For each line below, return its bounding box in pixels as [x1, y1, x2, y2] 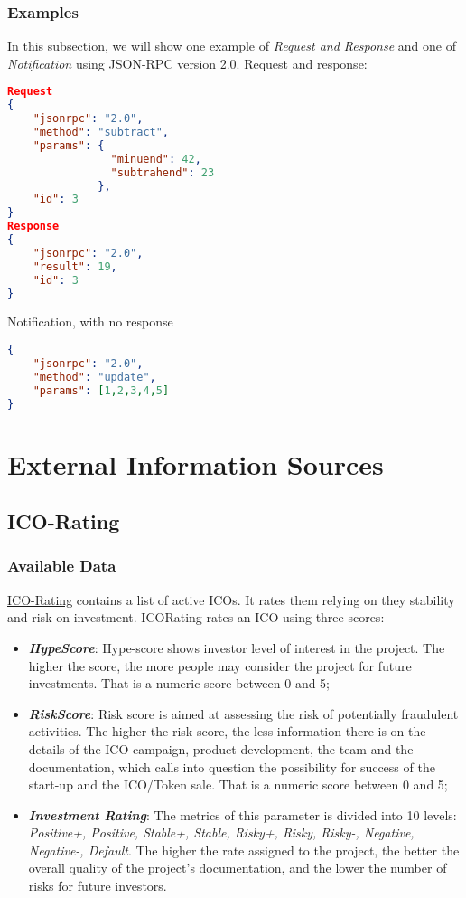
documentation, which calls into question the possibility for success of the [28, 757, 435, 776]
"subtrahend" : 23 [110, 165, 215, 179]
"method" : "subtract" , [33, 126, 170, 139]
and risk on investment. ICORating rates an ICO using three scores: [7, 608, 385, 627]
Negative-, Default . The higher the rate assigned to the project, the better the [28, 840, 460, 859]
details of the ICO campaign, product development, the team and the [28, 739, 414, 758]
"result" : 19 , [33, 260, 117, 273]
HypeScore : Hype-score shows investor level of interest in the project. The [28, 638, 445, 657]
